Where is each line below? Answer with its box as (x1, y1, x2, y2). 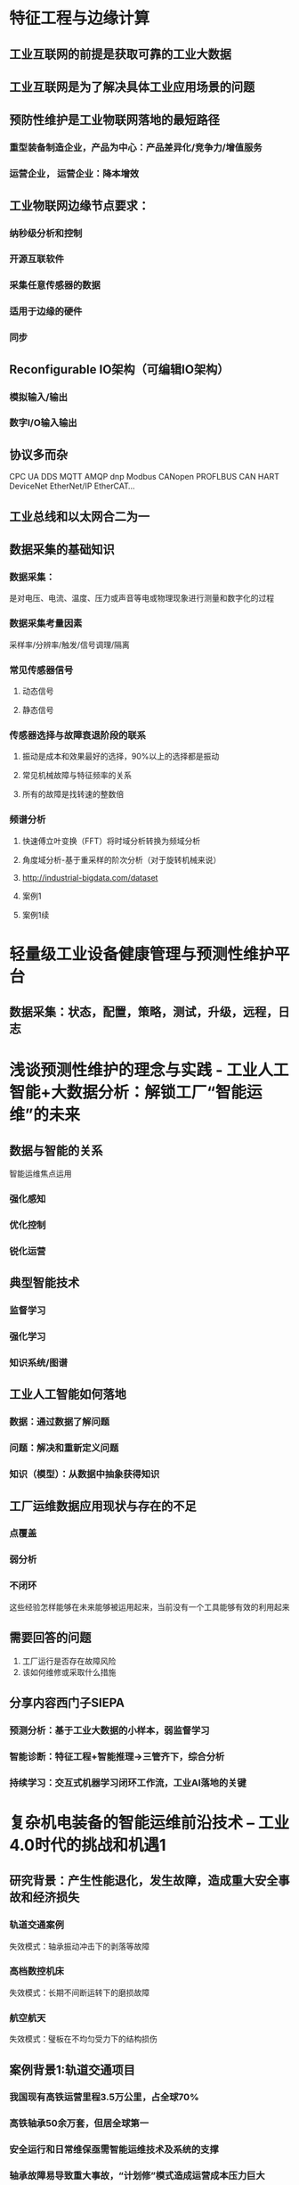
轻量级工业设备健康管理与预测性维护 (9, 944, 275, 964)
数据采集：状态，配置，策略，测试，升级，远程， (9, 1005, 279, 1020)
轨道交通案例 (9, 1918, 65, 1931)
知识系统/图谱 (9, 1357, 69, 1369)
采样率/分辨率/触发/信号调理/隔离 (9, 639, 131, 650)
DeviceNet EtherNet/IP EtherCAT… (9, 481, 135, 491)
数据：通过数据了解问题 (9, 1416, 109, 1428)
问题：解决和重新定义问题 (9, 1442, 119, 1454)
